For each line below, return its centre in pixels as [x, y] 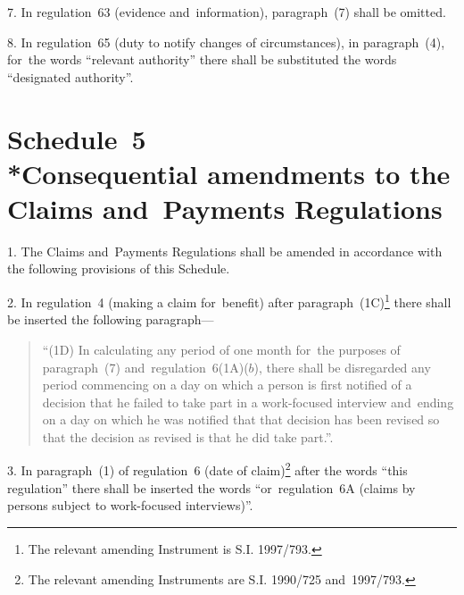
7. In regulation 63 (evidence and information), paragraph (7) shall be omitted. [227, 12]
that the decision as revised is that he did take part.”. [188, 436]
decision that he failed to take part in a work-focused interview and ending [248, 402]
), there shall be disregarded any [342, 367]
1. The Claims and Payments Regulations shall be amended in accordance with [225, 251]
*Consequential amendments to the [229, 173]
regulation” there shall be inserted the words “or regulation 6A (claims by [211, 487]
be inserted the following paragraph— [111, 319]
